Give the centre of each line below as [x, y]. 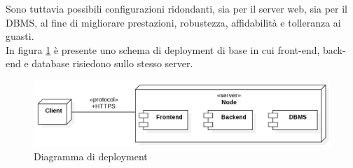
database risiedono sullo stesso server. [112, 63]
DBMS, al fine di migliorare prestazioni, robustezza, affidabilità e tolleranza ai [173, 22]
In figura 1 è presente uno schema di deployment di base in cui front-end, [163, 49]
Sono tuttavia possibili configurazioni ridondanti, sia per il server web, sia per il [176, 8]
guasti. [20, 36]
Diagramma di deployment [91, 156]
